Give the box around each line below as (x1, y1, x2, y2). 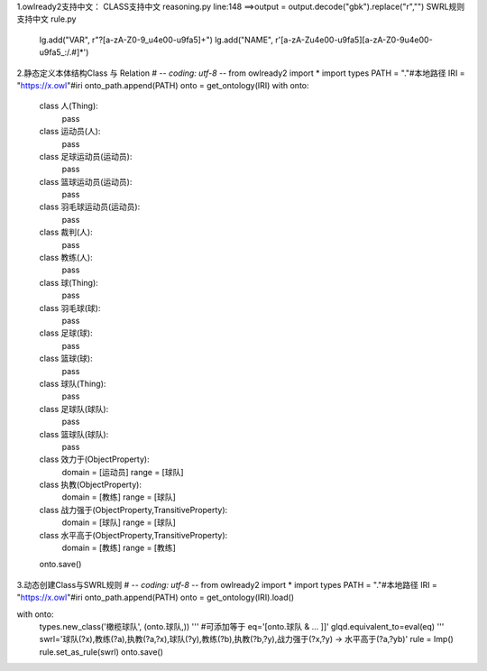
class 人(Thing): (39, 100, 98, 112)
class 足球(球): (39, 327, 94, 338)
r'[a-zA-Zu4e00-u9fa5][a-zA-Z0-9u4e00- (275, 34, 433, 45)
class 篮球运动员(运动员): (39, 176, 133, 187)
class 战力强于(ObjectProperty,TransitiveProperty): (39, 504, 228, 515)
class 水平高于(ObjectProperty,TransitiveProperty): (39, 529, 228, 540)
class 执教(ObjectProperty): (39, 479, 142, 491)
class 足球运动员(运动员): (39, 151, 133, 161)
